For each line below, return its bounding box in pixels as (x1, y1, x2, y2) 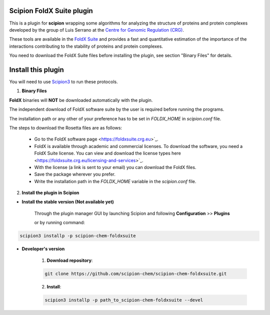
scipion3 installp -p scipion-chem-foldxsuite (19, 233, 136, 239)
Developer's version (21, 246, 65, 252)
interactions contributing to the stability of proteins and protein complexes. (9, 43, 163, 49)
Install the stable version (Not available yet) (21, 199, 114, 205)
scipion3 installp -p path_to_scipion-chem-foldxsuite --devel (44, 297, 203, 303)
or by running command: (34, 220, 85, 226)
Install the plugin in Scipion (21, 190, 79, 196)
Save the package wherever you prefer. (34, 171, 116, 178)
